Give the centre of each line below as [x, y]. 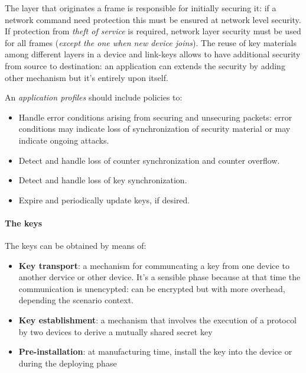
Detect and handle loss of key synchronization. [103, 180]
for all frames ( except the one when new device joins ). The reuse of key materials [151, 42]
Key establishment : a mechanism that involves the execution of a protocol [157, 320]
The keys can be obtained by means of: [76, 246]
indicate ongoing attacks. [64, 140]
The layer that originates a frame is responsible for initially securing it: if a [141, 8]
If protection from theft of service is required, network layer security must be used [153, 31]
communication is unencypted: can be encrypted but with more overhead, [152, 288]
